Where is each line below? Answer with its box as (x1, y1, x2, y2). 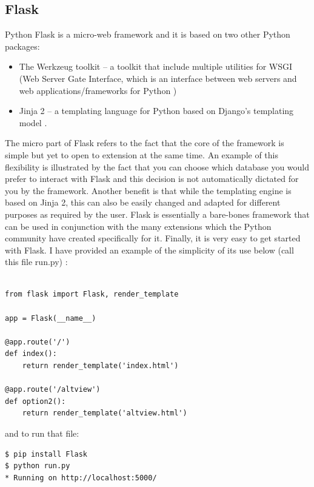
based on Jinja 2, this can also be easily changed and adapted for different (5, 196, 281, 209)
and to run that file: (5, 427, 79, 440)
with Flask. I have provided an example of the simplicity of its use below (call (5, 243, 294, 256)
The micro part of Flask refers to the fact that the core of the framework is (5, 136, 284, 149)
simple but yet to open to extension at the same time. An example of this (5, 148, 278, 161)
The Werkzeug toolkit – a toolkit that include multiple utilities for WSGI (19, 60, 293, 73)
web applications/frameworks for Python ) (19, 84, 177, 96)
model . (19, 116, 47, 129)
